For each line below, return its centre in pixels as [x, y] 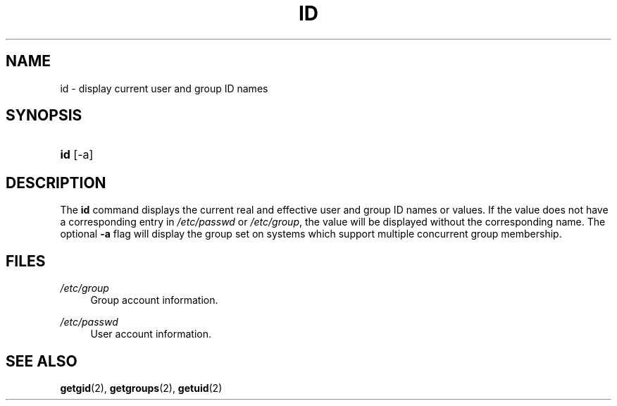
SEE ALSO [42, 361]
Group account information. [154, 300]
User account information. [151, 334]
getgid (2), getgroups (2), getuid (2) [141, 388]
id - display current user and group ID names [164, 88]
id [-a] [77, 155]
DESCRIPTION [56, 183]
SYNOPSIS [44, 116]
